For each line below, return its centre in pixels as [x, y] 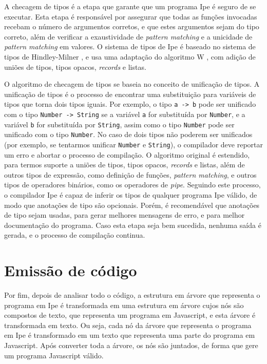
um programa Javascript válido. [54, 355]
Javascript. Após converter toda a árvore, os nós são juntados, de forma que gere [131, 345]
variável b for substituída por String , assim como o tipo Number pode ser [119, 124]
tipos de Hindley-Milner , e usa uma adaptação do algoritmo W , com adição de [130, 56]
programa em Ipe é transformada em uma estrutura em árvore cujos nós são [124, 305]
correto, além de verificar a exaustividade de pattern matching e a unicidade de [128, 36]
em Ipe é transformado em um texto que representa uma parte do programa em [130, 335]
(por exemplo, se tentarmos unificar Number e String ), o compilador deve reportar [134, 144]
